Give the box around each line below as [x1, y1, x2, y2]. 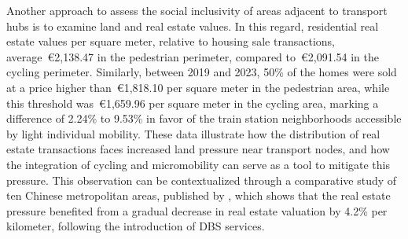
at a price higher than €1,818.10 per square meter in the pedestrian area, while [6, 79, 390, 95]
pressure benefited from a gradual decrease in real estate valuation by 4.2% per [6, 202, 388, 219]
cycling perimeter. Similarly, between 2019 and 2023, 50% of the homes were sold [6, 64, 397, 80]
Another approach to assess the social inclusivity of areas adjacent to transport [6, 2, 388, 18]
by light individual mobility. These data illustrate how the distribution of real [6, 125, 380, 142]
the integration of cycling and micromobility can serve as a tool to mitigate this [6, 156, 390, 172]
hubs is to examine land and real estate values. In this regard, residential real [6, 17, 379, 34]
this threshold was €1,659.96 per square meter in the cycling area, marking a [6, 94, 379, 111]
